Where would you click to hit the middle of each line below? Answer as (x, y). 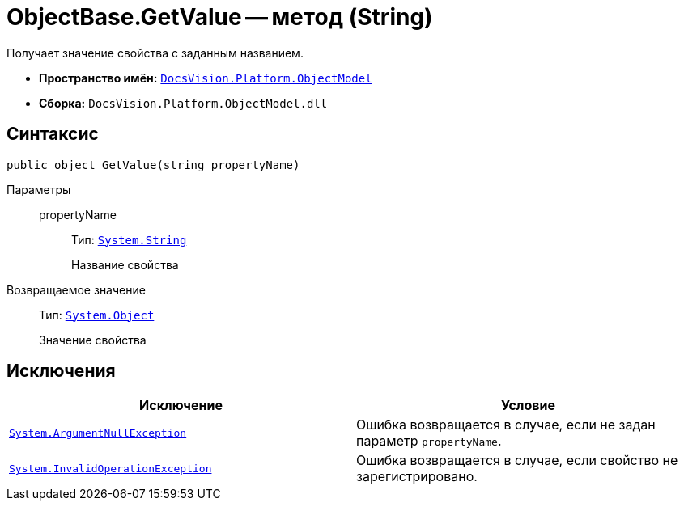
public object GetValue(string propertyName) (153, 165)
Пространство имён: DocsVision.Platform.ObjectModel (206, 78)
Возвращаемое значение (76, 289)
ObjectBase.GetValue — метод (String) (220, 17)
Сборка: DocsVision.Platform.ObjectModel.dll (183, 103)
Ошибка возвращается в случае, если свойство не (517, 461)
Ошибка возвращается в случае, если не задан (506, 425)
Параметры (39, 189)
